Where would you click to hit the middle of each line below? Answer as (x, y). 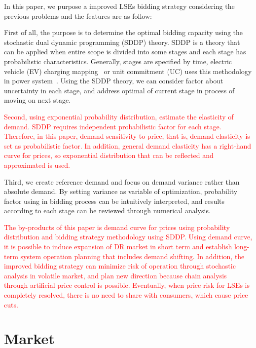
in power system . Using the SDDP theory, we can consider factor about (114, 81)
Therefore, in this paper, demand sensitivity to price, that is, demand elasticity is (127, 136)
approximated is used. (37, 165)
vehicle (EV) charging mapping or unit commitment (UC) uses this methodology (128, 71)
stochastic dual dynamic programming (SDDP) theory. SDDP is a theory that (122, 42)
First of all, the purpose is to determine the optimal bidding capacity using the (124, 32)
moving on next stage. (37, 100)
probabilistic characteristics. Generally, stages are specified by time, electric (118, 61)
